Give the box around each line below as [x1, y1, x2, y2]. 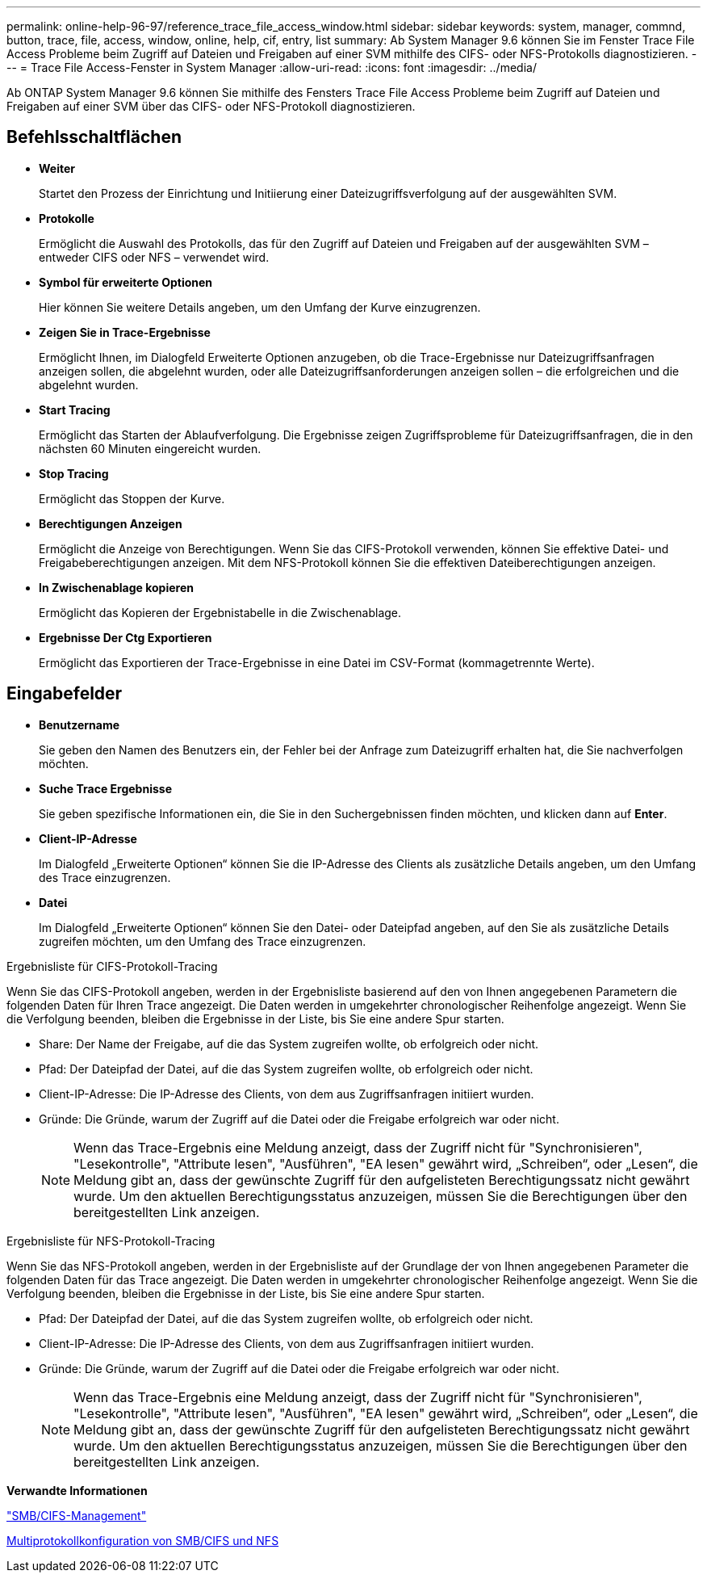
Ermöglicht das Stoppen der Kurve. [39, 491, 225, 506]
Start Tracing [39, 402, 111, 417]
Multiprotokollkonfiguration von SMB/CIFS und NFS [6, 1533, 279, 1548]
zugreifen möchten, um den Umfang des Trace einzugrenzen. [39, 934, 366, 948]
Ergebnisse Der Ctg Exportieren [39, 630, 212, 645]
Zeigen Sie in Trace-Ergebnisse [39, 325, 211, 339]
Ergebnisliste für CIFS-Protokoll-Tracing [6, 959, 218, 973]
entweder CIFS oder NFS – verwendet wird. [39, 250, 270, 264]
